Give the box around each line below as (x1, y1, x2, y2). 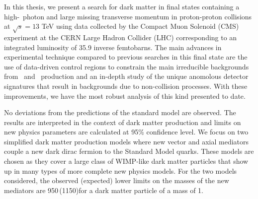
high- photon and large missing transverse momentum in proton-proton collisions (4, 11, 252, 21)
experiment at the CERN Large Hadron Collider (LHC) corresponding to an (4, 32, 237, 42)
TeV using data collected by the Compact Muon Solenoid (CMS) (41, 21, 239, 31)
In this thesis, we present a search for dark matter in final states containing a (4, 1, 240, 11)
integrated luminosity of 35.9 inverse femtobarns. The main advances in (4, 42, 222, 52)
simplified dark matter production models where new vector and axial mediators (4, 136, 249, 146)
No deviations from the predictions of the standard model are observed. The (4, 107, 236, 118)
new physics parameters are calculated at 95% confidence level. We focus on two (4, 127, 249, 137)
